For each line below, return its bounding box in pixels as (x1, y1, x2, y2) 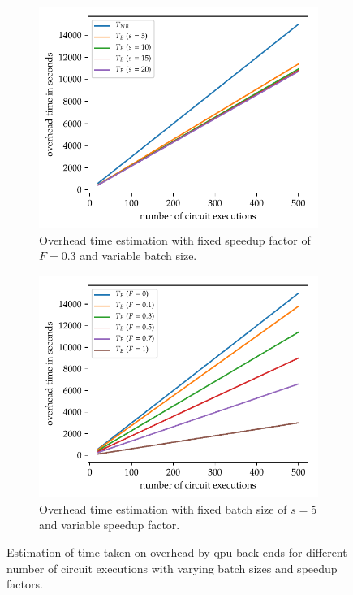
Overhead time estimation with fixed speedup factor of (39, 231, 311, 248)
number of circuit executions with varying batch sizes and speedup (6, 559, 338, 576)
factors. (6, 575, 43, 593)
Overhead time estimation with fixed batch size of (39, 500, 287, 517)
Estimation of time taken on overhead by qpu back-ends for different (6, 544, 347, 560)
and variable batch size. (80, 247, 197, 264)
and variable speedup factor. (39, 516, 180, 533)
